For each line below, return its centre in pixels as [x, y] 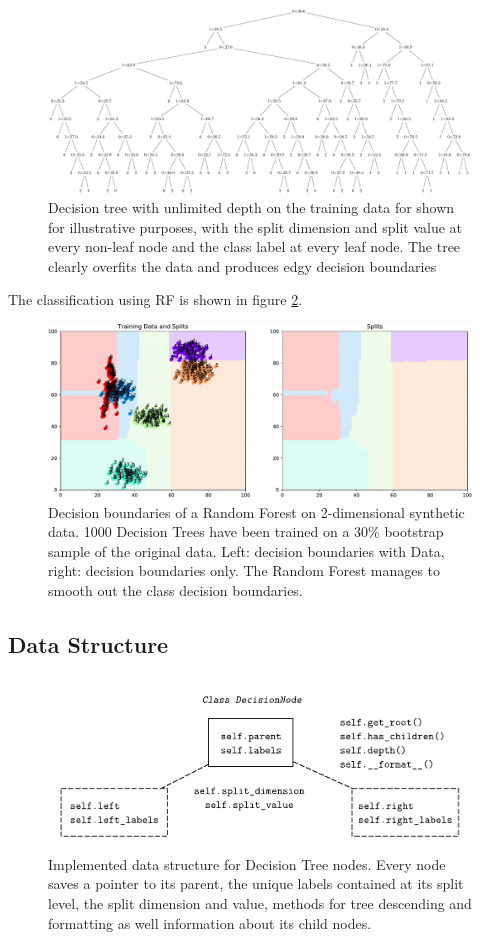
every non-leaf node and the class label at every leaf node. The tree [254, 246]
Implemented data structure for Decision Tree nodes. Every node [247, 863]
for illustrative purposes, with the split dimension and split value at [255, 226]
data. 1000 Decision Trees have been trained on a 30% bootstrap [246, 531]
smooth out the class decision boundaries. [175, 589]
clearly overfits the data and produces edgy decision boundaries [242, 265]
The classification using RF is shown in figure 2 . [155, 299]
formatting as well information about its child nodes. [210, 922]
